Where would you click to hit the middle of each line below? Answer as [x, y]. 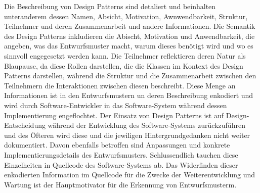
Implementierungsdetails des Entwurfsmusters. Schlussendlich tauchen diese [121, 154]
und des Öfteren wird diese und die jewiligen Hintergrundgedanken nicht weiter [127, 135]
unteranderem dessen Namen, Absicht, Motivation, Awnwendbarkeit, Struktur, [126, 16]
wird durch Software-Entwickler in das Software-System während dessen [116, 105]
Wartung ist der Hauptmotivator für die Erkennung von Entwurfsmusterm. [120, 184]
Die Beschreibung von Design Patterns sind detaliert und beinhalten [110, 6]
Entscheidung [25, 125]
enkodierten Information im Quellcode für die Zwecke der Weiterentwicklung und [130, 175]
